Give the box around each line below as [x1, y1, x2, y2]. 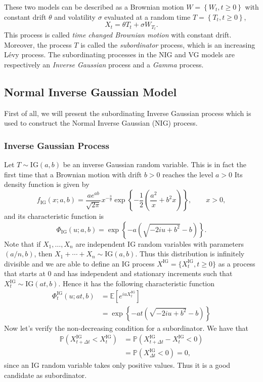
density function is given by [4, 179, 90, 189]
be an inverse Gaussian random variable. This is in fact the [63, 159, 246, 170]
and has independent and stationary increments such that [54, 268, 233, 279]
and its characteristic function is [4, 211, 104, 221]
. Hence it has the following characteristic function [58, 278, 215, 289]
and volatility [54, 11, 96, 22]
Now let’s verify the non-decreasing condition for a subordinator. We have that [4, 322, 249, 333]
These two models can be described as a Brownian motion [4, 2, 184, 12]
